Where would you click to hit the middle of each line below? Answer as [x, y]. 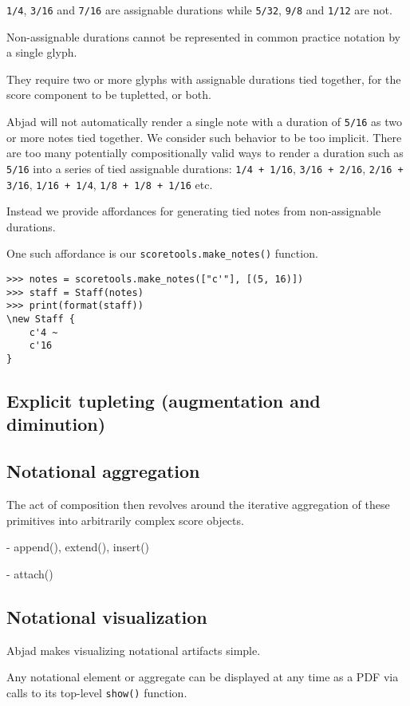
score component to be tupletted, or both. [109, 95]
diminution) [56, 424]
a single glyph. [42, 52]
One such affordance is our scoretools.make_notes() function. [162, 253]
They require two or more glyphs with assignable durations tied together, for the [204, 79]
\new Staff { [41, 319]
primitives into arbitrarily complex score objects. [125, 520]
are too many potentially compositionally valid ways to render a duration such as [205, 153]
